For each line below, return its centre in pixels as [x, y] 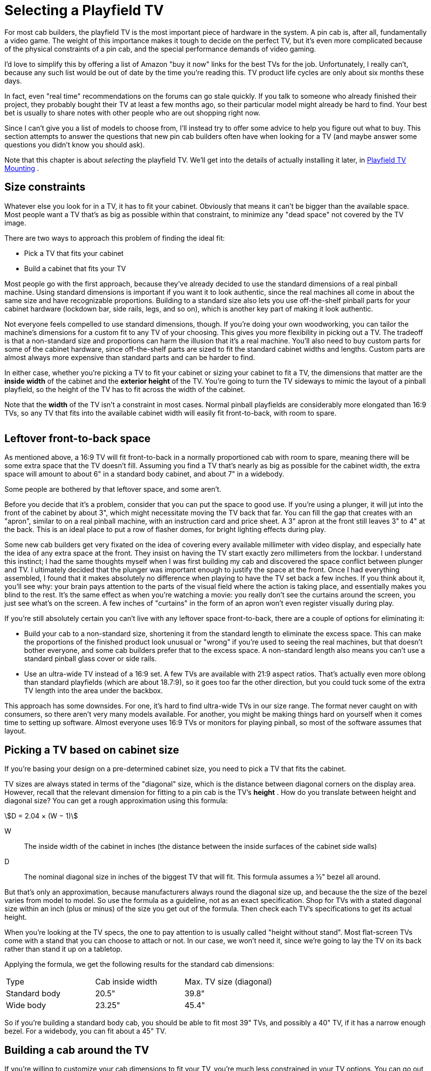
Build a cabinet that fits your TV [75, 268]
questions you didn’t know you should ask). [75, 144]
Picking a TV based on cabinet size [92, 750]
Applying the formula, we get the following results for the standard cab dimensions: [139, 964]
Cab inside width [126, 982]
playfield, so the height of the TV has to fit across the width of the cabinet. [125, 389]
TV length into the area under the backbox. [94, 691]
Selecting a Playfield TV [84, 10]
